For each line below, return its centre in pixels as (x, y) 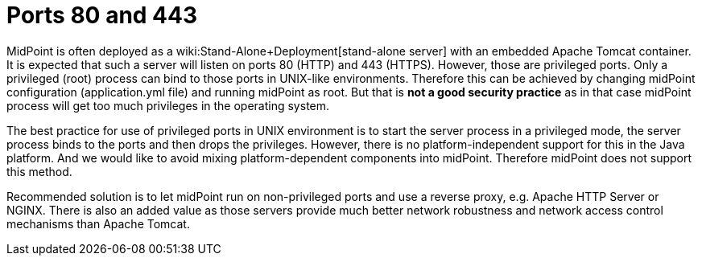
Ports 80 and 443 (102, 15)
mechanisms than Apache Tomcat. (98, 223)
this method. (39, 171)
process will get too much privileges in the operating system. (168, 105)
